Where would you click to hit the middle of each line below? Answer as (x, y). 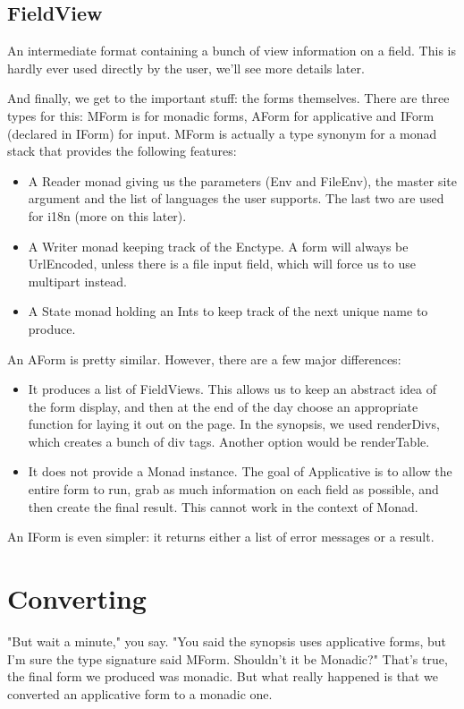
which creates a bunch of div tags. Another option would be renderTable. (229, 441)
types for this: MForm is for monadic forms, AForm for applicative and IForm (221, 115)
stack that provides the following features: (122, 151)
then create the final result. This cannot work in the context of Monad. (223, 506)
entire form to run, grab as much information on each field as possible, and (233, 489)
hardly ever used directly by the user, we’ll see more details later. (186, 68)
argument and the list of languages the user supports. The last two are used (236, 198)
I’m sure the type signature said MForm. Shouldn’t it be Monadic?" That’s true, (228, 658)
